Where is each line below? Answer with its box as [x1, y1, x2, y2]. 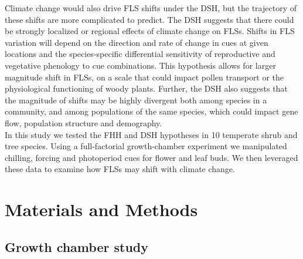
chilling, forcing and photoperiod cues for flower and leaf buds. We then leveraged [5, 151, 298, 163]
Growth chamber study [5, 237, 148, 255]
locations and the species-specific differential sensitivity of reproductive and [5, 48, 275, 60]
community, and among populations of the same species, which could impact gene [5, 105, 298, 117]
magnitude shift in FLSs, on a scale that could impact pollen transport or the [5, 70, 284, 83]
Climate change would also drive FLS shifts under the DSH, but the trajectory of [5, 2, 297, 14]
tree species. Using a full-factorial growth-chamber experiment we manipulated [5, 140, 287, 152]
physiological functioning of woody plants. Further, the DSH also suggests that [5, 82, 288, 95]
